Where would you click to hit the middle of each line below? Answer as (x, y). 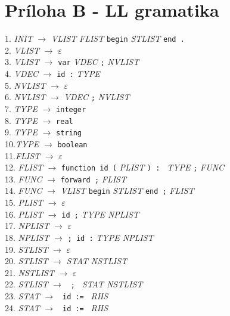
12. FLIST (24, 167)
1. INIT (19, 38)
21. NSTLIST (29, 272)
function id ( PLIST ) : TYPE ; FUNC (143, 167)
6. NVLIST (25, 97)
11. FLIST (23, 155)
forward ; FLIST (93, 179)
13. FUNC (24, 179)
